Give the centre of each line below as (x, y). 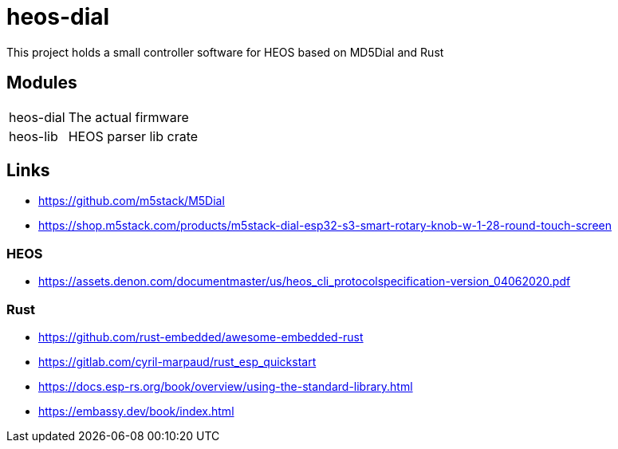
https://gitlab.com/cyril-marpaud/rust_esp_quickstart (177, 361)
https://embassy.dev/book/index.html (136, 411)
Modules (42, 83)
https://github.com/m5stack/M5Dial (132, 201)
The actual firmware (128, 117)
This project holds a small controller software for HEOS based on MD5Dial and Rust (225, 52)
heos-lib (33, 136)
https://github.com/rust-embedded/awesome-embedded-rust (201, 337)
